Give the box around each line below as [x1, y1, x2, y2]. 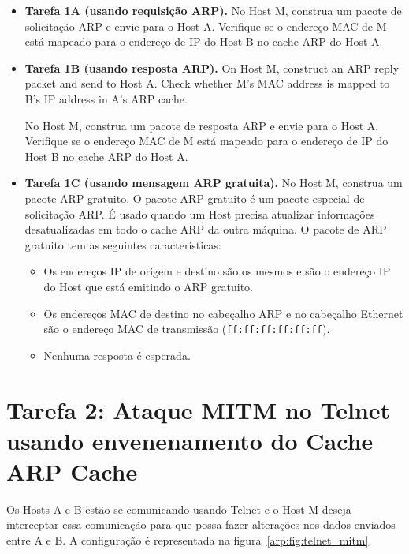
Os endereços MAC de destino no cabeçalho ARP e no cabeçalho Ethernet [43, 305, 403, 321]
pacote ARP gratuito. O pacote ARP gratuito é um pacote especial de [24, 189, 365, 206]
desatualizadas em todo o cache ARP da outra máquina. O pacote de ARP [24, 221, 387, 238]
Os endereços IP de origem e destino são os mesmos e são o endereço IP [43, 263, 391, 279]
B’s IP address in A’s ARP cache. [24, 90, 188, 107]
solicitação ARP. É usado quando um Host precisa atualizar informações [24, 205, 375, 222]
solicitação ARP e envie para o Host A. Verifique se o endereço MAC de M [24, 17, 387, 34]
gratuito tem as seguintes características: [24, 236, 221, 253]
